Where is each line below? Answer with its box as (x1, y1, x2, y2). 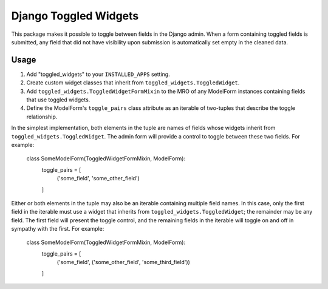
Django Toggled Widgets (11, 9, 139, 22)
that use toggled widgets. (26, 96, 91, 103)
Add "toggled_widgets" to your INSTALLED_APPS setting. (26, 70, 170, 78)
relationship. (26, 113, 58, 120)
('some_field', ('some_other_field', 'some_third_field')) (56, 259, 191, 266)
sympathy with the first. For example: (11, 225, 104, 233)
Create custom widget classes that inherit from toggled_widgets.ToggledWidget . (26, 79, 240, 86)
